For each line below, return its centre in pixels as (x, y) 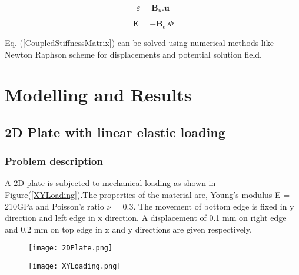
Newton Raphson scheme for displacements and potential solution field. (133, 54)
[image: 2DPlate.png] (71, 248)
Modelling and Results (98, 95)
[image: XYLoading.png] (75, 266)
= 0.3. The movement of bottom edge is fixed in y (204, 206)
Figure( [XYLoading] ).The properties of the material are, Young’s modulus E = (147, 195)
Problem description (54, 161)
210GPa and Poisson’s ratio (54, 206)
